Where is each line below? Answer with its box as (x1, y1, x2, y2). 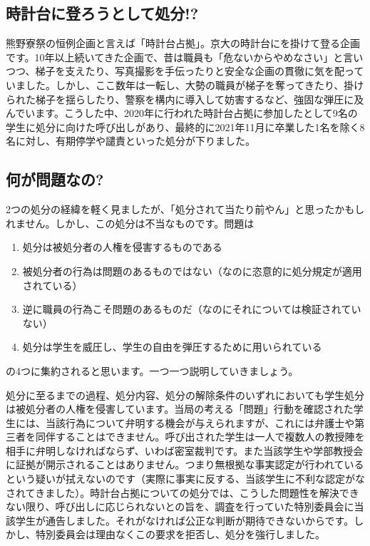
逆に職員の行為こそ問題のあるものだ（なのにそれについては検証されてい (22, 302, 361, 316)
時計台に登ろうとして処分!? (6, 2, 199, 24)
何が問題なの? (6, 168, 104, 190)
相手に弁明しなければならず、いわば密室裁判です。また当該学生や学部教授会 (6, 443, 364, 458)
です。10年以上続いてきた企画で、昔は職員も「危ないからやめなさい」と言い (6, 49, 364, 64)
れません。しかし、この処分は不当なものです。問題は (6, 215, 255, 230)
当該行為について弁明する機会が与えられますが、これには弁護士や (45, 415, 355, 430)
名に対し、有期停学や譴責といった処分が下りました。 (6, 133, 255, 148)
